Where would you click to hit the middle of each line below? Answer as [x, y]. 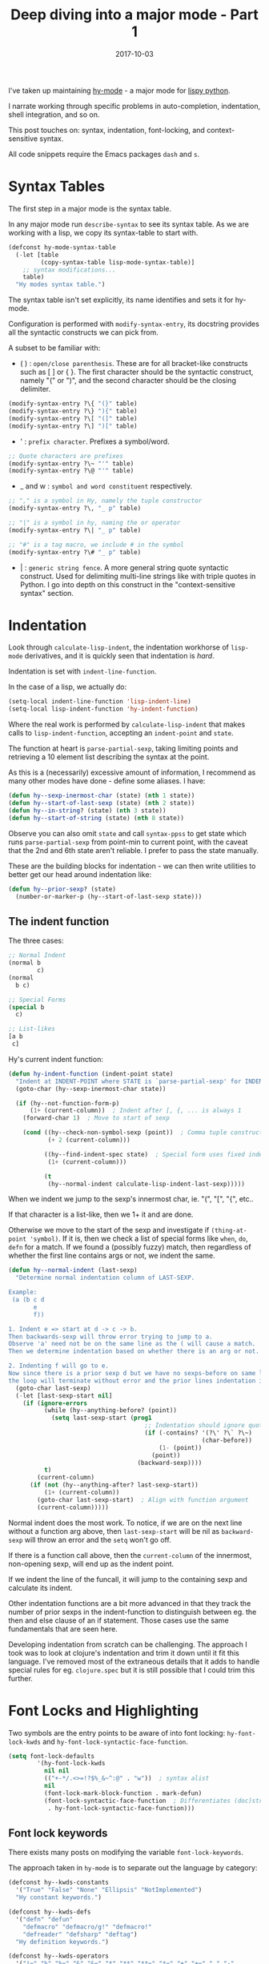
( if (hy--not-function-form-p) [68, 1103]
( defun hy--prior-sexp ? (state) [62, 889]
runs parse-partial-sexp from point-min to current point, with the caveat [128, 842]
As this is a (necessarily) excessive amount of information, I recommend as [132, 773]
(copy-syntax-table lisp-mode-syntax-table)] [118, 262]
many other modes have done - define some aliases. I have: [107, 781]
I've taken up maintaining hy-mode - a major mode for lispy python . [119, 91]
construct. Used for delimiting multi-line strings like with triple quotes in [138, 576]
